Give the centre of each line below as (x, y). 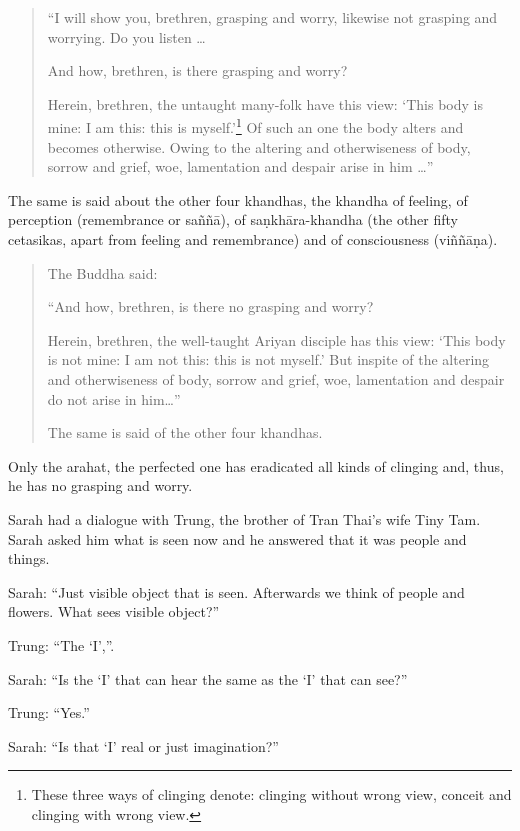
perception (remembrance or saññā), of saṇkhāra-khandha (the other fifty (233, 219)
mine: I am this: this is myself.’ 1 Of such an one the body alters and (255, 126)
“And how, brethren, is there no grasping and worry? (210, 306)
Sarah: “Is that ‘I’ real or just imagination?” (143, 745)
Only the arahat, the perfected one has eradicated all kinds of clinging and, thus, (256, 465)
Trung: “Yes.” (49, 712)
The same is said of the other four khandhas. (185, 432)
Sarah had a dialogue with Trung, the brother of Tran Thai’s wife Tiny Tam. (244, 518)
